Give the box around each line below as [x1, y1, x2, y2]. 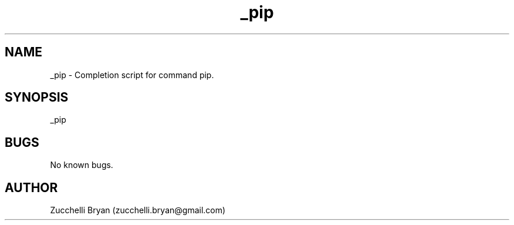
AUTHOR [5, 180, 58, 195]
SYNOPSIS [5, 90, 69, 105]
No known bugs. [50, 160, 113, 170]
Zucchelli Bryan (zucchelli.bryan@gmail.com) [50, 205, 226, 216]
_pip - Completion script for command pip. [50, 69, 214, 80]
